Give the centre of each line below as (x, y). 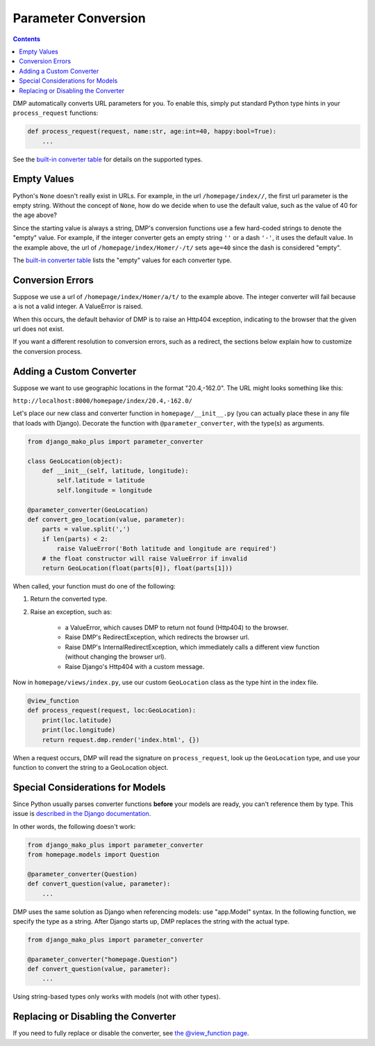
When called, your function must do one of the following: (94, 586)
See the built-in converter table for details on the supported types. (108, 159)
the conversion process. (48, 351)
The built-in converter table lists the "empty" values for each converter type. (122, 260)
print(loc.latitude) (77, 720)
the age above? (35, 215)
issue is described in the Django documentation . (82, 814)
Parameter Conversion (79, 18)
